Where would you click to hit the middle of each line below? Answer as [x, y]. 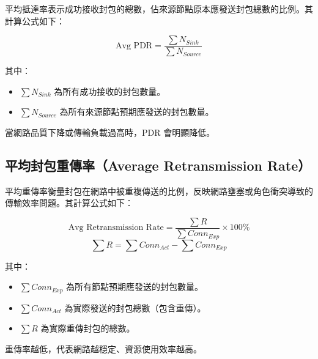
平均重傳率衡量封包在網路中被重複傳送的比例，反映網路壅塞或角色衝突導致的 [159, 191]
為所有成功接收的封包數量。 [110, 91]
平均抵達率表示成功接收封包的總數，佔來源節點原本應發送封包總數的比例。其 [159, 9]
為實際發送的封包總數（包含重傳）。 [135, 307]
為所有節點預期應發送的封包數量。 [135, 287]
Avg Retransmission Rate [116, 228]
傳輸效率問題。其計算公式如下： [69, 203]
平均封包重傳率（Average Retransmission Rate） [158, 165]
